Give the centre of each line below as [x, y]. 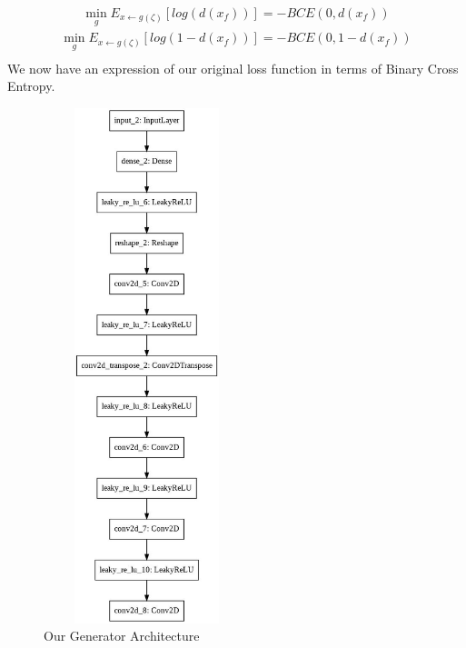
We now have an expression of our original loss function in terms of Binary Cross [233, 68]
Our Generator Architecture [122, 636]
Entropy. [31, 86]
